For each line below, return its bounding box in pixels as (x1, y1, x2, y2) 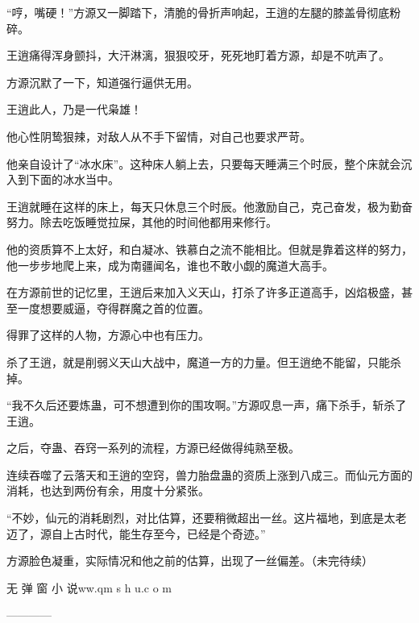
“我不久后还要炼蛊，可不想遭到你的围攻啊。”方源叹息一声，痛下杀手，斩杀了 (6, 397, 407, 413)
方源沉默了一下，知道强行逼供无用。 (6, 73, 198, 90)
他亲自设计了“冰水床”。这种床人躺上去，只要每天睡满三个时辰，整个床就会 (6, 155, 401, 172)
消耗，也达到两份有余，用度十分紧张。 (6, 482, 209, 499)
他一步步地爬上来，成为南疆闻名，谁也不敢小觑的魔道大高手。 (6, 256, 334, 273)
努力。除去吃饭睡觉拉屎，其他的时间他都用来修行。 (6, 214, 277, 231)
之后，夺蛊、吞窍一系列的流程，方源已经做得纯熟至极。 (6, 439, 300, 456)
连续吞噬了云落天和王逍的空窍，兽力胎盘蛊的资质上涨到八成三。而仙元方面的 (6, 466, 413, 483)
